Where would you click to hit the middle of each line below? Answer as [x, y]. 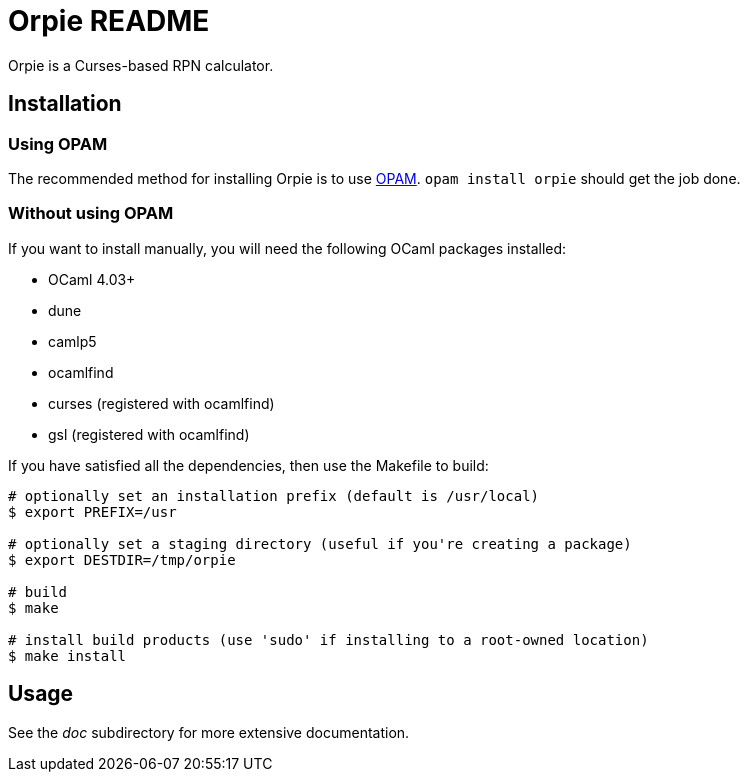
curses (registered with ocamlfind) [161, 403]
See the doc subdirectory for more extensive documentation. [209, 732]
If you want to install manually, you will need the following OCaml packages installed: [287, 248]
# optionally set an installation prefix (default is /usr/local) [274, 495]
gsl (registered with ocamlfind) [149, 434]
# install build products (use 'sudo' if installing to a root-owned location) [328, 639]
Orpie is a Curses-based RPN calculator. [141, 65]
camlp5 [72, 341]
